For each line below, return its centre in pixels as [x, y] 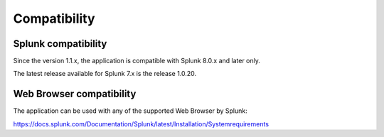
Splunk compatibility [60, 44]
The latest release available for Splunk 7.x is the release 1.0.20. [105, 74]
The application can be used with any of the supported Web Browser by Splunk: [130, 111]
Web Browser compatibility [75, 94]
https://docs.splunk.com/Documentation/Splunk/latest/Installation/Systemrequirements [141, 124]
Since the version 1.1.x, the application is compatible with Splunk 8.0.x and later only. [137, 61]
